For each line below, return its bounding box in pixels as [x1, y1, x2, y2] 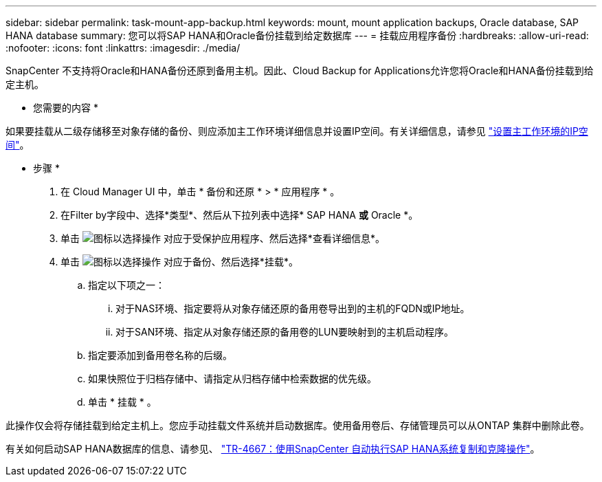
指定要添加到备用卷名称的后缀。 [88, 349, 232, 361]
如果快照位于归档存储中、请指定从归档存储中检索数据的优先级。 [88, 373, 377, 384]
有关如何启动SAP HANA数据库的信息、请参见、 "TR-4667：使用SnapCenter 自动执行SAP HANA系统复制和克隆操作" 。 [5, 443, 540, 454]
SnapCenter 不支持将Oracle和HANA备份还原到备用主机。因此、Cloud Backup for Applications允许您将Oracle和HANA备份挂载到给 [5, 65, 594, 76]
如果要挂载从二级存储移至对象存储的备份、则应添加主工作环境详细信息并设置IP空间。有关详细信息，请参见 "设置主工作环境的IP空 [5, 125, 588, 137]
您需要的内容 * [33, 102, 98, 113]
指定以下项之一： [88, 279, 165, 291]
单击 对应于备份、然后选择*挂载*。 [60, 256, 298, 267]
